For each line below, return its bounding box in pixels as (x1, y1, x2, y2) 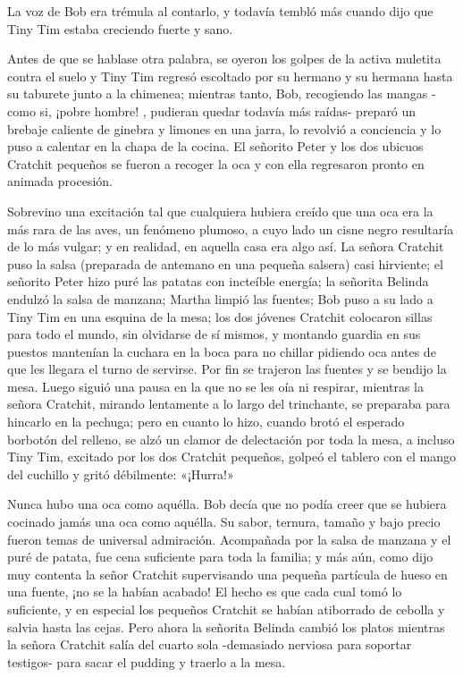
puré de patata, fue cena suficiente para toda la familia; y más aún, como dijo (7, 547, 434, 566)
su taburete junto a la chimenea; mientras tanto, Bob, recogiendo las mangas (7, 84, 428, 103)
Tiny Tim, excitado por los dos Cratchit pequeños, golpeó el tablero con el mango (7, 447, 456, 466)
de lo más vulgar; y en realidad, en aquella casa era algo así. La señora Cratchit (7, 237, 444, 256)
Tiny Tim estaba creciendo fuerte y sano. (7, 19, 233, 38)
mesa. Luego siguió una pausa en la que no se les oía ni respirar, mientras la (7, 377, 424, 395)
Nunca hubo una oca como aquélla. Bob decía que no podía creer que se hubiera (7, 495, 447, 513)
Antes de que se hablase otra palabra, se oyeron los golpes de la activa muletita (7, 49, 442, 68)
